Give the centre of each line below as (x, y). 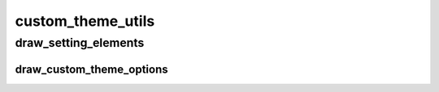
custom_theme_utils (85, 21)
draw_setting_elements (80, 43)
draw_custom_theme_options (91, 69)
